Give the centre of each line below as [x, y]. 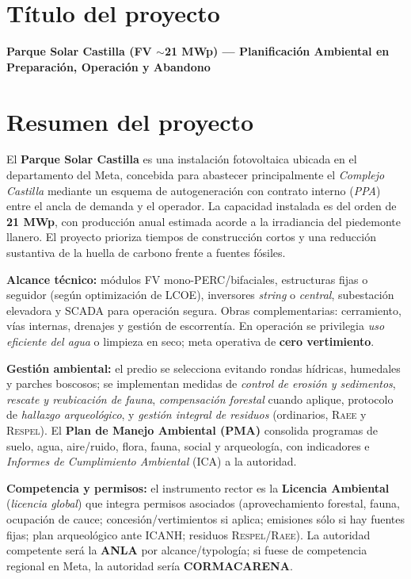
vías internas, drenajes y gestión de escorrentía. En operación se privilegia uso [196, 326]
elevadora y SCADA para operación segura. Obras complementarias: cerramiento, [204, 310]
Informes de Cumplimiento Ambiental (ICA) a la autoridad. [152, 461]
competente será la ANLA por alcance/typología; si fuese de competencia [187, 550]
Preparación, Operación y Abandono [108, 66]
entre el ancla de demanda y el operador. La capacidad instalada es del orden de [202, 206]
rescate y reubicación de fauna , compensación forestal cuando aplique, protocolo [200, 399]
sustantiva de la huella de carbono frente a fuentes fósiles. [146, 252]
